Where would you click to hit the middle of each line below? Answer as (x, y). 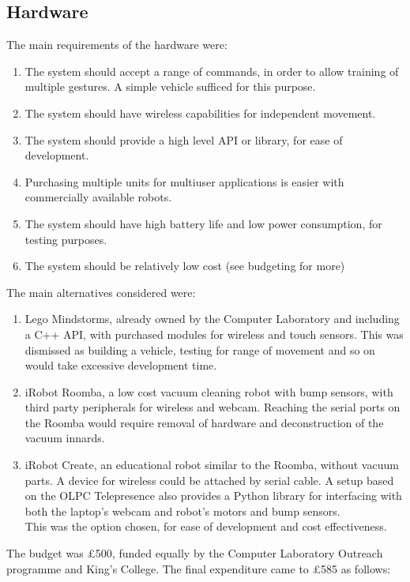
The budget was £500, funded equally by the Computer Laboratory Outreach (195, 553)
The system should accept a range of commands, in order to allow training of (212, 71)
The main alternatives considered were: (101, 292)
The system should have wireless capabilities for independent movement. (200, 113)
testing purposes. (66, 239)
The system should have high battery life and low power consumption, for (203, 223)
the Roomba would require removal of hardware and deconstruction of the (204, 422)
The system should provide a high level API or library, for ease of (184, 139)
